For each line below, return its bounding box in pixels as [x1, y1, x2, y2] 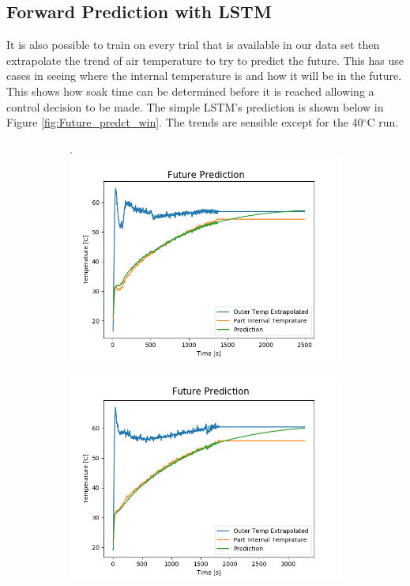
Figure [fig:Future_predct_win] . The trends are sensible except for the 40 [6, 114, 363, 130]
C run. [367, 114, 399, 130]
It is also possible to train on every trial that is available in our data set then [6, 36, 380, 53]
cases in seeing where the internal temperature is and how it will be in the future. [6, 67, 402, 84]
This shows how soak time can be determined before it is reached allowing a [6, 82, 374, 99]
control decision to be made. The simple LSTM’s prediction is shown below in [6, 98, 384, 115]
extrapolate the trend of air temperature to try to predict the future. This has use [6, 51, 404, 68]
